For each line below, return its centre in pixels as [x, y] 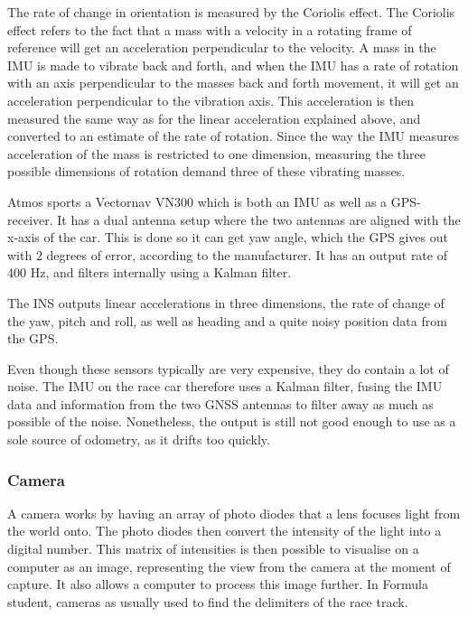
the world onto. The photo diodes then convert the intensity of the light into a [225, 531]
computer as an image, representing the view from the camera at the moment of [229, 566]
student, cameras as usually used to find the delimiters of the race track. [208, 601]
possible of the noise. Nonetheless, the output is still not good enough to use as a [232, 421]
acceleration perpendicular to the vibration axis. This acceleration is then [211, 100]
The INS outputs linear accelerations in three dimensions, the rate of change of [226, 302]
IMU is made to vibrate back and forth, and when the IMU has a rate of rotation [233, 65]
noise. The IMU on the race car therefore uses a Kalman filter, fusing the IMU [225, 386]
